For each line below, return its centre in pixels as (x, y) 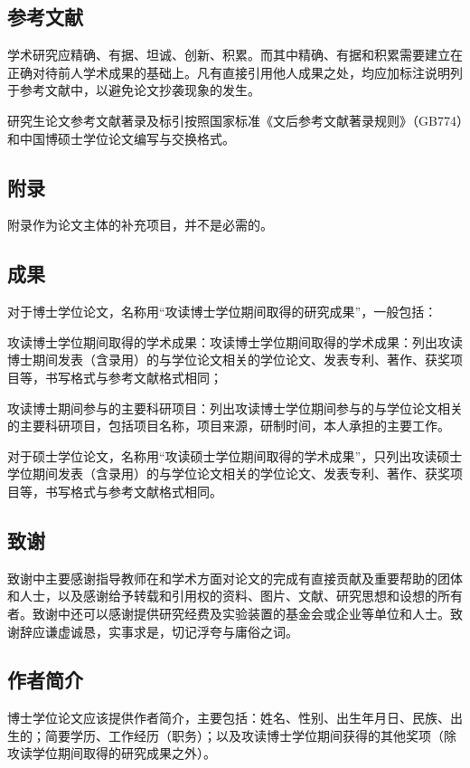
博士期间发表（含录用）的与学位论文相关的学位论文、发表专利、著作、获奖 (229, 360)
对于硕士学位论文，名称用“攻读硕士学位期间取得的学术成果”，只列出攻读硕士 (235, 455)
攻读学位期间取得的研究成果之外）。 (112, 753)
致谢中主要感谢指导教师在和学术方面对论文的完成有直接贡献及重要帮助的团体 (235, 578)
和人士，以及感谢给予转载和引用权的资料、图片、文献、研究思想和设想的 (222, 596)
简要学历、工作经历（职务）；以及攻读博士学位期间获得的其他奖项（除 (250, 735)
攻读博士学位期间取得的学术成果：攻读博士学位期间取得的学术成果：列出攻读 (235, 341)
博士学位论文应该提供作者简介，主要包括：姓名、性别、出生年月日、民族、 (229, 718)
